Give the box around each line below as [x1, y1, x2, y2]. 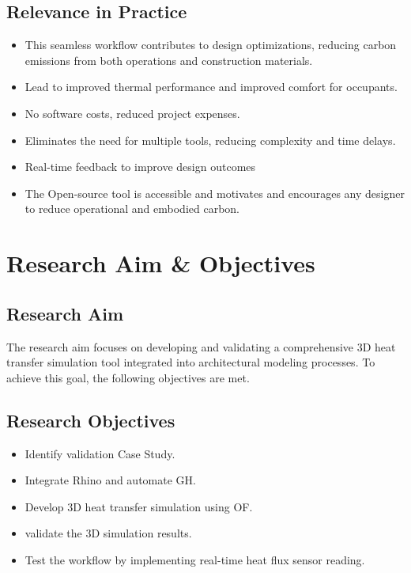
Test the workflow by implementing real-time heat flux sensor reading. [25, 551, 365, 567]
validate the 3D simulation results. [25, 525, 192, 541]
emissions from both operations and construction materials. [25, 51, 313, 68]
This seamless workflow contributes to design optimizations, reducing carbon [25, 36, 397, 53]
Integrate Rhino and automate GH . [25, 472, 196, 488]
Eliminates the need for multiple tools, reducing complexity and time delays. [25, 131, 396, 148]
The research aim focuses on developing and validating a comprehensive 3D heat [6, 338, 396, 355]
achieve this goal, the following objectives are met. [6, 369, 250, 385]
